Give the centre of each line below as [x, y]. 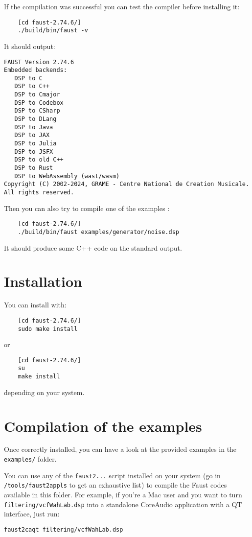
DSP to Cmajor [37, 95]
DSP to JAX [32, 135]
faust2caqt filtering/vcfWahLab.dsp [64, 529]
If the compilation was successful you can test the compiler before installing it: [122, 6]
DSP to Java [34, 127]
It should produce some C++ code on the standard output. [93, 247]
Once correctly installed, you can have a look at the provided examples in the [120, 449]
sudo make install [48, 329]
